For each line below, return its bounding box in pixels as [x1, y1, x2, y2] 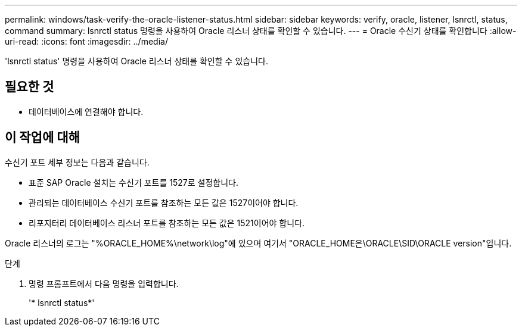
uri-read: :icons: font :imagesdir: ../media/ [5, 36, 168, 46]
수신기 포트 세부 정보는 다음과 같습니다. [5, 157, 150, 167]
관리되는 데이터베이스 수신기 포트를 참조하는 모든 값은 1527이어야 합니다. [29, 197, 299, 208]
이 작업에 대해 [5, 130, 80, 145]
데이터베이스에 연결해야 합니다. [29, 106, 144, 117]
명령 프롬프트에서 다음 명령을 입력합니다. [29, 278, 179, 289]
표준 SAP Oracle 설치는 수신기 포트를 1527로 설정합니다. [29, 177, 238, 188]
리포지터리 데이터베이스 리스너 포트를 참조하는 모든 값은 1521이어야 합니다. [29, 217, 305, 228]
